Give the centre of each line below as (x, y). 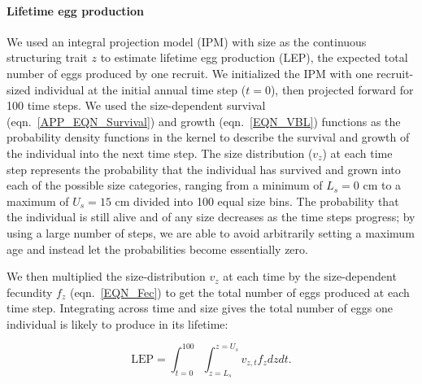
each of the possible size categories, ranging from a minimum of (165, 185)
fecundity (30, 292)
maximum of (38, 201)
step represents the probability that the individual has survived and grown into (204, 169)
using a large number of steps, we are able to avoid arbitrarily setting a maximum (211, 232)
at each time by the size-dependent (310, 276)
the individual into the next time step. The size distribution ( (160, 153)
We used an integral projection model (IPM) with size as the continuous (187, 41)
